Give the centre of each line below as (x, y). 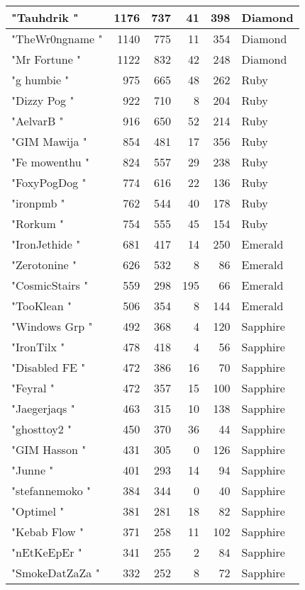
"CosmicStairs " (50, 285)
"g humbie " (40, 80)
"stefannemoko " (51, 490)
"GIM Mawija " (49, 141)
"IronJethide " (46, 244)
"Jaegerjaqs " (43, 408)
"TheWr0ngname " (57, 39)
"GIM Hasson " (49, 449)
